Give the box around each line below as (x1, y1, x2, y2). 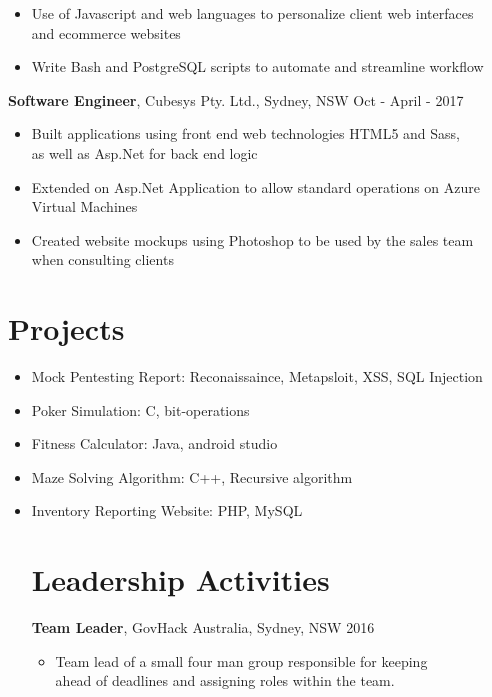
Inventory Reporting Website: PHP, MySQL (31, 500, 303, 521)
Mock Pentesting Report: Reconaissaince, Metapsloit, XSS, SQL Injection (31, 366, 483, 387)
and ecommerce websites (31, 22, 181, 43)
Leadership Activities (31, 559, 330, 600)
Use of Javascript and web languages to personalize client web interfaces (31, 3, 474, 23)
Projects (8, 308, 125, 349)
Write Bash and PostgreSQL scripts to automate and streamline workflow (31, 56, 484, 77)
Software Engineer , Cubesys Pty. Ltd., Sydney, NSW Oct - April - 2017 (8, 89, 464, 110)
